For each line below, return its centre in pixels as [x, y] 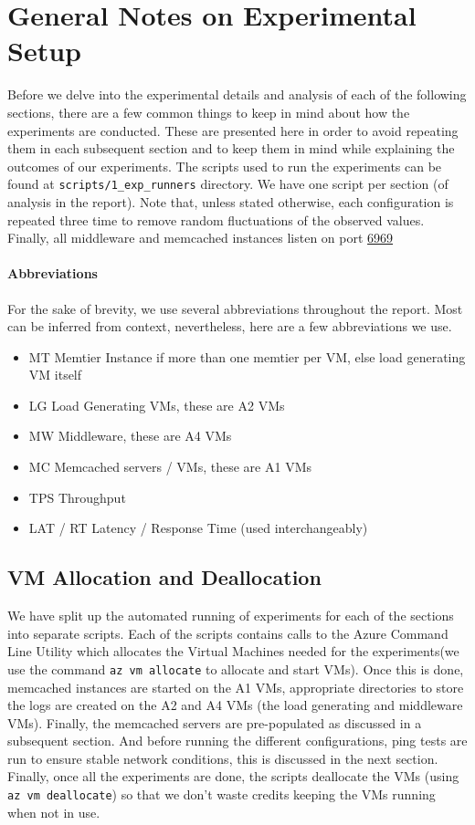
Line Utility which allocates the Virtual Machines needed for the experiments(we [233, 651]
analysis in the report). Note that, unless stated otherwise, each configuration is [231, 201]
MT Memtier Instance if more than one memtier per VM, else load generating [247, 356]
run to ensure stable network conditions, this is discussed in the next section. [223, 758]
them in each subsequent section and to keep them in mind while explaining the [231, 148]
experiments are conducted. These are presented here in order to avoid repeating [233, 130]
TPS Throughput [77, 497]
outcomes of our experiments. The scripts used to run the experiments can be [225, 166]
